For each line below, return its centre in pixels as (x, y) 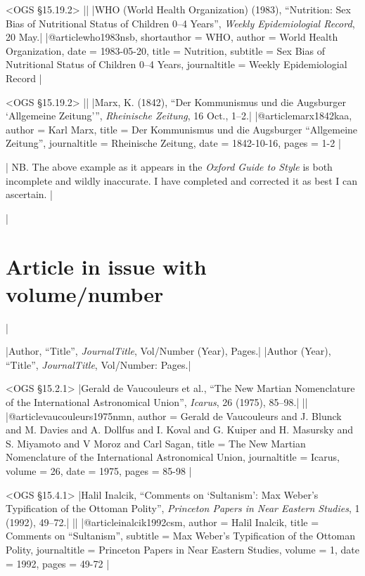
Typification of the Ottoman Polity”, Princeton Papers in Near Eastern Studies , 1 (183, 508)
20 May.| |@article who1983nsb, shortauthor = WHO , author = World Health (172, 37)
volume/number (85, 293)
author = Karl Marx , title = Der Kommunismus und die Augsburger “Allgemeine (182, 129)
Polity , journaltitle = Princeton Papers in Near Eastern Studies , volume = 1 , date (182, 549)
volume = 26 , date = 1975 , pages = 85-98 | (99, 470)
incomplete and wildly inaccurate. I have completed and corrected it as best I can (181, 180)
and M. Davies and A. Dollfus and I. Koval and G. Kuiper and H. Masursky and (180, 430)
